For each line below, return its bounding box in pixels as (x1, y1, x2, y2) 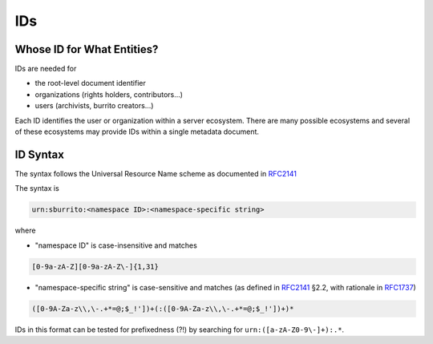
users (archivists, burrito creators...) (34, 101, 154, 111)
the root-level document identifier (34, 79, 146, 88)
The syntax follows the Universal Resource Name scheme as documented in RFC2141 (14, 168, 297, 178)
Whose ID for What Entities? (14, 42, 159, 56)
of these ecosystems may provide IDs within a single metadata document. (14, 127, 260, 136)
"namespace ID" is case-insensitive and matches (34, 241, 198, 250)
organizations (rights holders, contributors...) (34, 89, 184, 99)
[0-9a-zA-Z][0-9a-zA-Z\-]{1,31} (31, 261, 160, 271)
